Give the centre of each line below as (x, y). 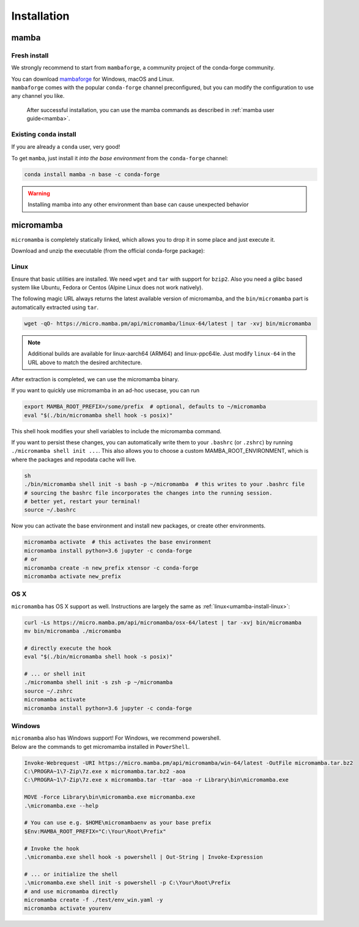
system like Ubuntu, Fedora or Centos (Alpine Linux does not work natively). (107, 287)
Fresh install (30, 55)
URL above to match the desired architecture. (85, 362)
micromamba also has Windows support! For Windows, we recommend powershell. (116, 738)
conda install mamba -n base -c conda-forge (92, 174)
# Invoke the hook (52, 848)
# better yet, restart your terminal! (82, 501)
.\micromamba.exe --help (61, 806)
